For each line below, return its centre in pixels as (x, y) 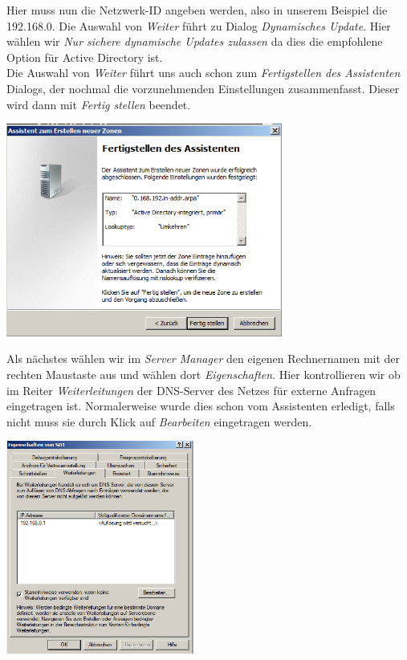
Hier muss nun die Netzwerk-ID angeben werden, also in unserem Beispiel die (197, 10)
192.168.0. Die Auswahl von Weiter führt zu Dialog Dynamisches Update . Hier (199, 25)
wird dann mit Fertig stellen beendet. (99, 104)
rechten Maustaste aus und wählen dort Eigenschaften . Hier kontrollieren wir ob (203, 374)
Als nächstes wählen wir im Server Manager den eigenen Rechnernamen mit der (203, 359)
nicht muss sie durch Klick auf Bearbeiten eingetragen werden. (159, 421)
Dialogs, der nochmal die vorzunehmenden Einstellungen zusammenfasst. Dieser (203, 88)
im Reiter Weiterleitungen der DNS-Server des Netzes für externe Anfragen (191, 390)
